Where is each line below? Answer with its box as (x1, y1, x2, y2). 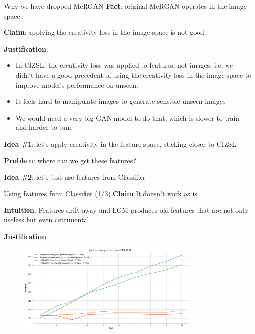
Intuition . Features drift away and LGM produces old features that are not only (4, 205, 249, 215)
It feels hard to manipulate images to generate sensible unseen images (15, 96, 226, 106)
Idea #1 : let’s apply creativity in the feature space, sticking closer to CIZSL (4, 138, 237, 149)
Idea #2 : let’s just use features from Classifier (4, 172, 146, 182)
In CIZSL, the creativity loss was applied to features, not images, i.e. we (15, 60, 233, 70)
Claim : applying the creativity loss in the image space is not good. (4, 27, 206, 37)
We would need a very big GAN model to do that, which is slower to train (15, 112, 240, 122)
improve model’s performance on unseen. (15, 79, 138, 90)
